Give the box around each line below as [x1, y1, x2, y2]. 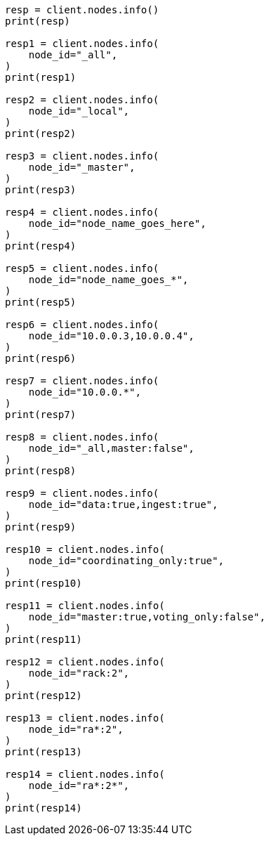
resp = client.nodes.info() [5, 4, 159, 15]
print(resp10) [5, 578, 82, 589]
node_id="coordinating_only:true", [28, 555, 224, 566]
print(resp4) [5, 240, 77, 252]
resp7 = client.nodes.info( [5, 375, 159, 386]
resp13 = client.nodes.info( [5, 712, 165, 724]
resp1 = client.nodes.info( [5, 38, 159, 49]
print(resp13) [5, 746, 82, 757]
